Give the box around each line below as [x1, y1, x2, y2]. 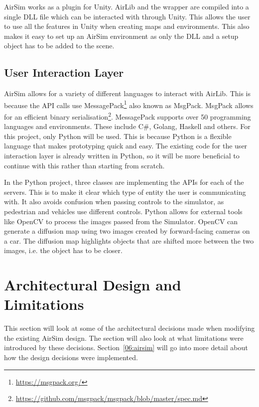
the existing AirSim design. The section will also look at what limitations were [4, 332, 244, 343]
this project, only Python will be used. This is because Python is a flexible [4, 131, 232, 141]
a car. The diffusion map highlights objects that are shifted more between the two [4, 235, 254, 246]
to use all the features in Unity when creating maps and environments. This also [4, 21, 250, 31]
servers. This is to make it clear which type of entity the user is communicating [4, 186, 246, 197]
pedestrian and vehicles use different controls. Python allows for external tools [4, 206, 243, 217]
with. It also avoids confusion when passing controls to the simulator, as [4, 196, 224, 207]
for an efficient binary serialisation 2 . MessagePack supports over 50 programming [4, 110, 251, 122]
